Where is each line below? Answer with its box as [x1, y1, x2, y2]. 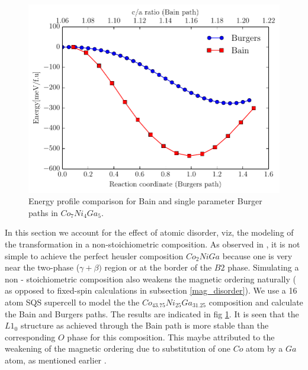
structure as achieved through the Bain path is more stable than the [20, 319, 269, 332]
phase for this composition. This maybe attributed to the [67, 330, 275, 343]
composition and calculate [208, 295, 303, 308]
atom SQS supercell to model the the [5, 295, 140, 308]
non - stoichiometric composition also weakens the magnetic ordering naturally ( [5, 272, 296, 285]
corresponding [5, 330, 56, 343]
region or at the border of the [104, 261, 212, 274]
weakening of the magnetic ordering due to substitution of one [5, 342, 230, 355]
